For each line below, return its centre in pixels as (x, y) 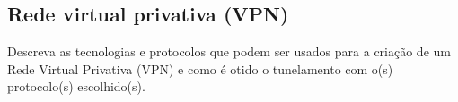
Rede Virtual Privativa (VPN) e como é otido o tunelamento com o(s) (200, 68)
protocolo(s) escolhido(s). (76, 86)
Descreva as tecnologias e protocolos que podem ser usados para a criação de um (229, 51)
